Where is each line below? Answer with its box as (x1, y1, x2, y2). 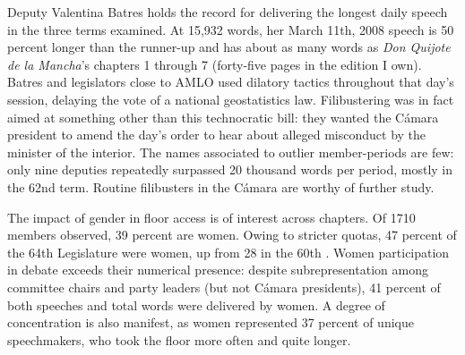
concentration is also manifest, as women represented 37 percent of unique (7, 313, 414, 332)
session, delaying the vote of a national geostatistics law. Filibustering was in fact (7, 89, 454, 108)
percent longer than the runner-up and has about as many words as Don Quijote (7, 38, 451, 56)
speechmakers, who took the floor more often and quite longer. (7, 330, 351, 349)
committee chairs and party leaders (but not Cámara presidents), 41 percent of (7, 277, 441, 296)
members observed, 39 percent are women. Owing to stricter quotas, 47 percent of (7, 225, 457, 244)
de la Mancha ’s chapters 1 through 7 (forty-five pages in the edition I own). (7, 55, 422, 73)
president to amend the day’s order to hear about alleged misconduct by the (7, 125, 426, 144)
